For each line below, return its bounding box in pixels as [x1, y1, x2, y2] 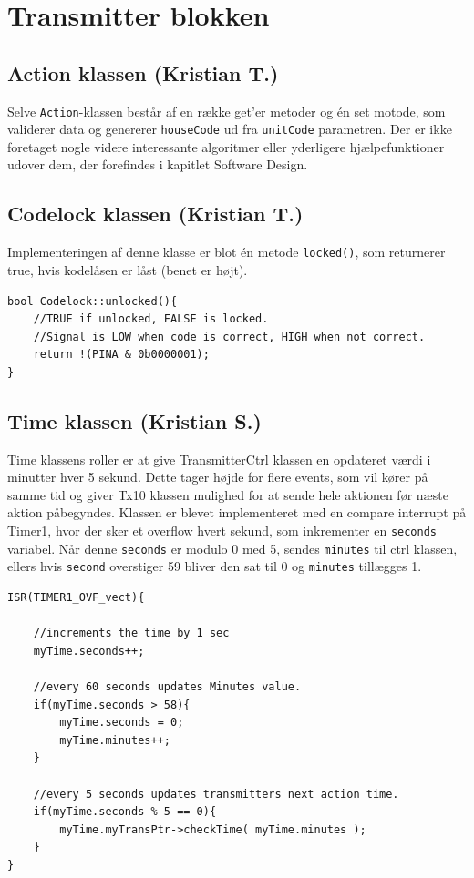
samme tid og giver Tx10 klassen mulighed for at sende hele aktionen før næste [7, 485, 448, 504]
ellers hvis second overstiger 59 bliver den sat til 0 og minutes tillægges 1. [7, 556, 422, 576]
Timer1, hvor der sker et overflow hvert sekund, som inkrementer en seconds [7, 521, 438, 540]
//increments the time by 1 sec [33, 627, 230, 640]
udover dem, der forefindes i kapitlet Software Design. [7, 155, 308, 174]
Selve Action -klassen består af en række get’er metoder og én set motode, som [7, 101, 446, 120]
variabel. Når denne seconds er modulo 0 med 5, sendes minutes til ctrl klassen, [7, 538, 458, 557]
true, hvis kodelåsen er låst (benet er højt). [7, 260, 248, 279]
